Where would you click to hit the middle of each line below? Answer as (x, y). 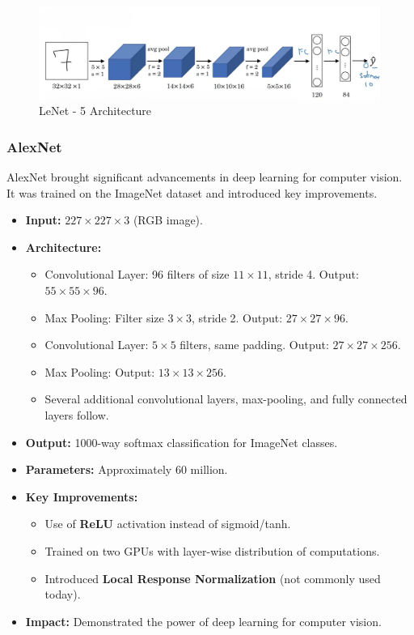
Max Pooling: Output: (100, 371)
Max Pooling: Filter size (104, 317)
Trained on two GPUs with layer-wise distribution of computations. (212, 551)
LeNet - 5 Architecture (95, 111)
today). (63, 594)
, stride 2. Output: (237, 317)
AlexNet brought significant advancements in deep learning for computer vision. (205, 177)
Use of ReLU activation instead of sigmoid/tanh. (168, 524)
